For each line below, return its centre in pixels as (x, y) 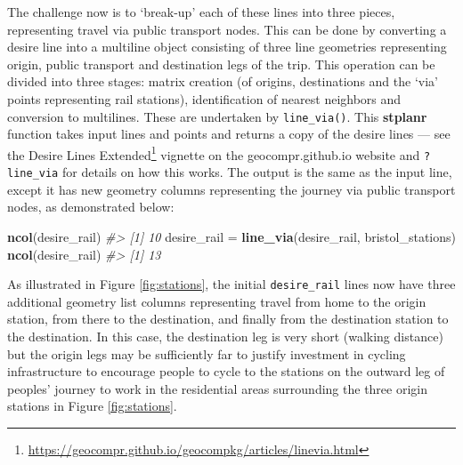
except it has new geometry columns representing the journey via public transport (231, 189)
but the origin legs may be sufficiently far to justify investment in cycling (207, 353)
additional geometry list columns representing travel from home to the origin (217, 301)
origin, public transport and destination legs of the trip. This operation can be (221, 64)
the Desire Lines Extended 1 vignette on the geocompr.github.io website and (214, 153)
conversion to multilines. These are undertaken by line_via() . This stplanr (217, 116)
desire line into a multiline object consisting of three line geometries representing (227, 47)
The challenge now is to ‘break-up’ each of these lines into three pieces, (201, 12)
